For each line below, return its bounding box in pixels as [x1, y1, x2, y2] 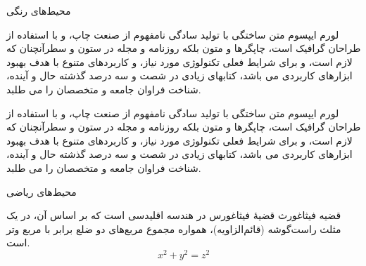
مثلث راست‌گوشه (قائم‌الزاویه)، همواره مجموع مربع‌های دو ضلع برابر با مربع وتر [6, 221, 341, 236]
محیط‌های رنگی [6, 4, 71, 18]
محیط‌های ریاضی [6, 184, 77, 199]
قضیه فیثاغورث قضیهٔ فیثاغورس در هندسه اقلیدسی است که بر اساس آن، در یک [6, 208, 341, 222]
